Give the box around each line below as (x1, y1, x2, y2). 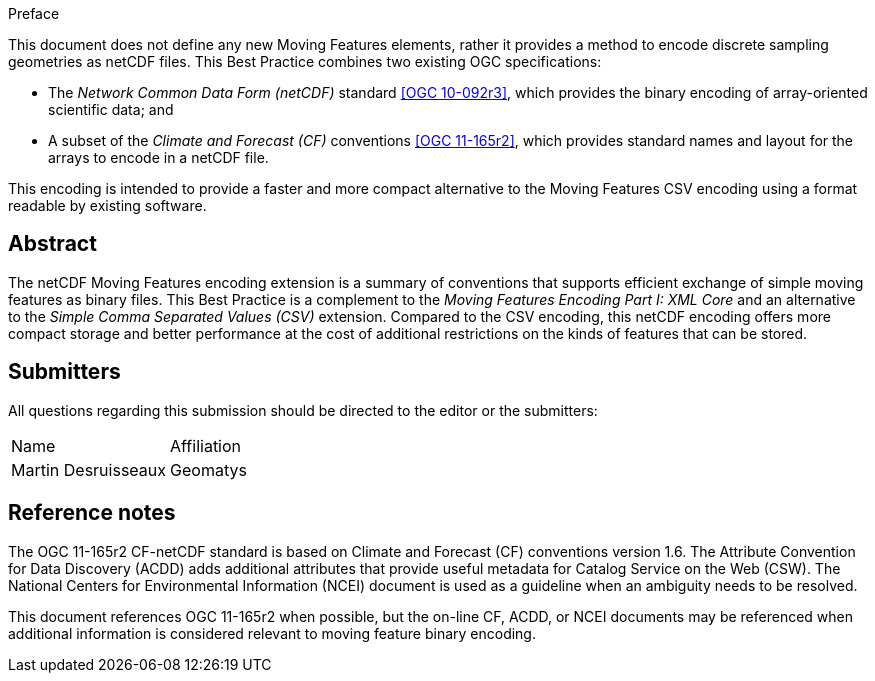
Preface (8, 5, 60, 22)
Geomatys (170, 459, 247, 480)
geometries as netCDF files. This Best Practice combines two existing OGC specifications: (8, 53, 602, 70)
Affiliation (170, 435, 242, 456)
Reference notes (8, 500, 176, 526)
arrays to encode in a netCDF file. (48, 149, 269, 166)
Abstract (8, 231, 97, 257)
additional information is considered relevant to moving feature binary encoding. (8, 624, 536, 642)
